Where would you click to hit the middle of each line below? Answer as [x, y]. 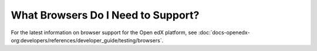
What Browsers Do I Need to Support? [105, 15]
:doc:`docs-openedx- [224, 32]
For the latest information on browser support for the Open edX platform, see [104, 32]
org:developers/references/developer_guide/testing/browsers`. [87, 40]
